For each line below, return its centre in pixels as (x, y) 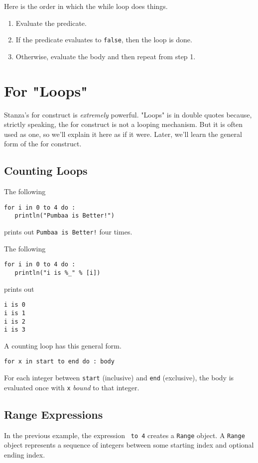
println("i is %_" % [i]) (58, 273)
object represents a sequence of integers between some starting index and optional (129, 445)
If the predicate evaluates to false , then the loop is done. (104, 40)
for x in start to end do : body (59, 362)
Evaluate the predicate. (51, 23)
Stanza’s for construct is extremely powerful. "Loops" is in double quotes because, (128, 114)
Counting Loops (46, 171)
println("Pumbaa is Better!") (64, 216)
